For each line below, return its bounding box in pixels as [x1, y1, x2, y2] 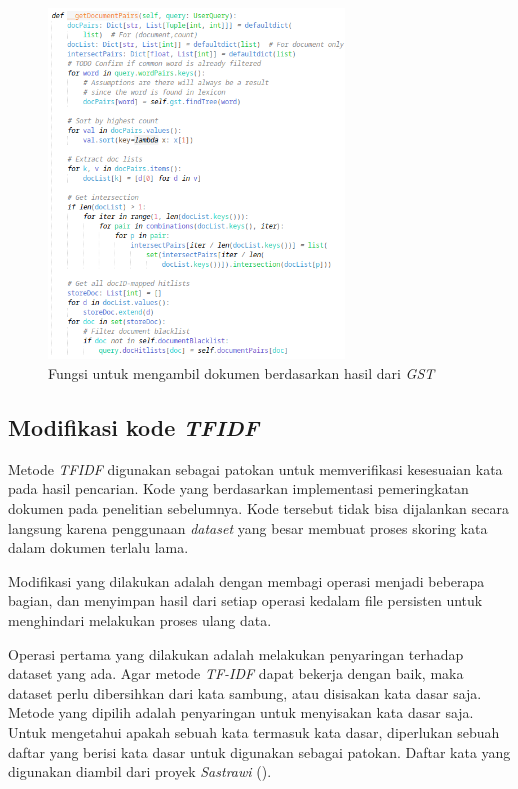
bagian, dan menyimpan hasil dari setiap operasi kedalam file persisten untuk [8, 590, 483, 611]
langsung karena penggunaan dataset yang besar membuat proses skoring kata [8, 517, 488, 538]
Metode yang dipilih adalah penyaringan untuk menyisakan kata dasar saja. [8, 702, 474, 723]
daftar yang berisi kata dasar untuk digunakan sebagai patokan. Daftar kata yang [8, 741, 511, 762]
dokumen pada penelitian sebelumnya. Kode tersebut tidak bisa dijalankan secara [8, 498, 509, 518]
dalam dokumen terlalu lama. [8, 537, 189, 558]
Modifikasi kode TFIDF [8, 412, 259, 442]
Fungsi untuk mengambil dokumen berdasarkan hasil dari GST [48, 363, 435, 384]
